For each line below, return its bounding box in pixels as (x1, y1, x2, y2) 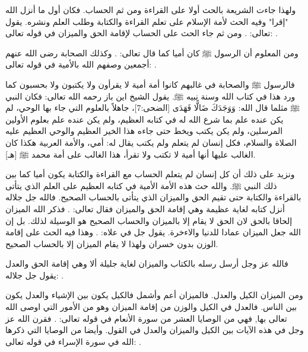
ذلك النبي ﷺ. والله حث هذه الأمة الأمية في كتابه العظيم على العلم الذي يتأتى (5, 179, 277, 191)
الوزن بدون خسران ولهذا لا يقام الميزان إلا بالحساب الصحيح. (5, 237, 218, 249)
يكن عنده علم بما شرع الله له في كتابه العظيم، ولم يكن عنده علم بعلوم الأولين (5, 113, 284, 125)
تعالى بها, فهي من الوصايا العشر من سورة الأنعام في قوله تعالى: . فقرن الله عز (5, 312, 287, 324)
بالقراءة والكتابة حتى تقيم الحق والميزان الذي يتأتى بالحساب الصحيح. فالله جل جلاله (5, 191, 301, 203)
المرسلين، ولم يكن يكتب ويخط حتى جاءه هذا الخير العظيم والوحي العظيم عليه (5, 124, 283, 137)
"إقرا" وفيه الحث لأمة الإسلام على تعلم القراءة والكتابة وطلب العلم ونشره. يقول (5, 15, 288, 27)
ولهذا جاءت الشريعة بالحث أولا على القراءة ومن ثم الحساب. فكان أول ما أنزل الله (5, 4, 296, 15)
